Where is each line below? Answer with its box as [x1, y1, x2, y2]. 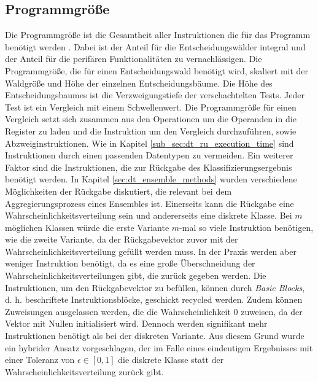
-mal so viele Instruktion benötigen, [179, 220, 314, 233]
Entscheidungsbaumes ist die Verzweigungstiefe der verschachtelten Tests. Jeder [5, 88, 304, 101]
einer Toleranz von [5, 353, 75, 366]
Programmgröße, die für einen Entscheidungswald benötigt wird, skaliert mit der [5, 64, 309, 77]
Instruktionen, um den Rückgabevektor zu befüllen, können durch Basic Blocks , [5, 281, 305, 294]
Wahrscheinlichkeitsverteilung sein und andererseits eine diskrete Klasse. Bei [5, 209, 292, 222]
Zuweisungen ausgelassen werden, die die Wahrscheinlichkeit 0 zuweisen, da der [5, 305, 303, 318]
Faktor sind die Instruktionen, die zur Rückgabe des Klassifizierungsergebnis [5, 160, 292, 173]
